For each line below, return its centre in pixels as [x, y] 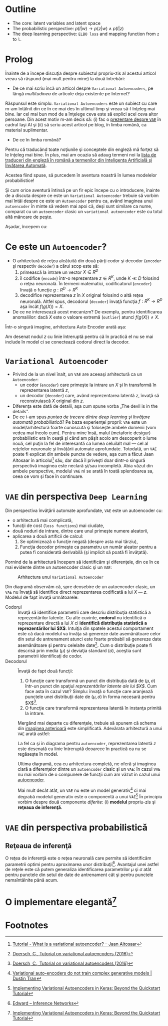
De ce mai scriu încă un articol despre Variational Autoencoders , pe [83, 88]
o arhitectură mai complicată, [42, 520]
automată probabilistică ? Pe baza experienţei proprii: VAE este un [79, 422]
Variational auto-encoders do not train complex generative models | [82, 973]
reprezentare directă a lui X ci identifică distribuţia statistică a [82, 623]
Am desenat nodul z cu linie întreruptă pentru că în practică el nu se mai [79, 336]
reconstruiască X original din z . [52, 401]
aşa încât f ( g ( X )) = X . [42, 306]
